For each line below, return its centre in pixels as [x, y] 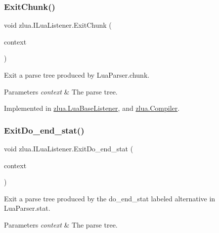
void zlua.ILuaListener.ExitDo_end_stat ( [69, 148]
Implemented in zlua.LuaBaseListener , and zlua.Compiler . [92, 108]
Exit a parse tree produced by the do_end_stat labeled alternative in [110, 198]
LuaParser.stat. [27, 208]
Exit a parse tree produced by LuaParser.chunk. [77, 75]
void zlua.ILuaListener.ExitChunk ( [58, 25]
